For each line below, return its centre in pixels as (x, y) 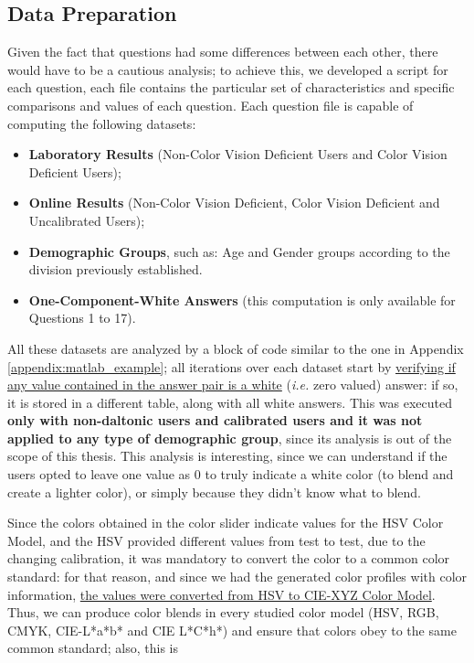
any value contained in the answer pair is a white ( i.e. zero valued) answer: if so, (233, 385)
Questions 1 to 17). (82, 318)
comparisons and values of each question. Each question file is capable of (211, 105)
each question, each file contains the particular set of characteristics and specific (231, 87)
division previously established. (116, 269)
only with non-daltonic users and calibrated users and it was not (215, 420)
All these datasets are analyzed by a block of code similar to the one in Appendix (236, 348)
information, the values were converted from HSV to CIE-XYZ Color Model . (221, 594)
